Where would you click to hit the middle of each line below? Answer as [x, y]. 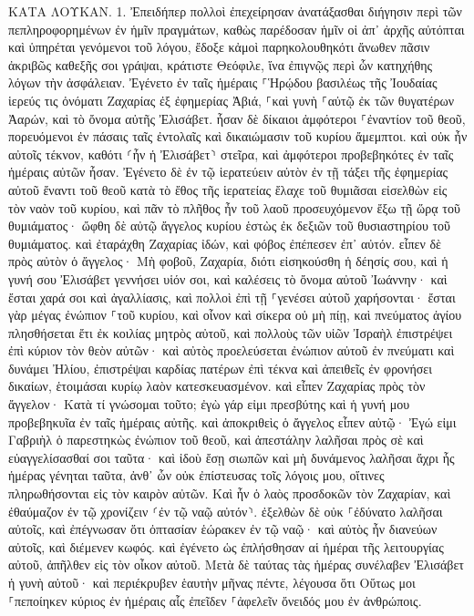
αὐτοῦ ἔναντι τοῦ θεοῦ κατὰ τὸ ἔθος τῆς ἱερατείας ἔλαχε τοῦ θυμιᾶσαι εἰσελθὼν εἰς [228, 189]
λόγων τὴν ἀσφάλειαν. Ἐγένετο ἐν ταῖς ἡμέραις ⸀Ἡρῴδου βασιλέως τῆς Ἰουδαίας [223, 82]
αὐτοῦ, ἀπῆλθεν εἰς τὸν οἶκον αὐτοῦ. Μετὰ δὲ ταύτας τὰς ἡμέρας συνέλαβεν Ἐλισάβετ [236, 565]
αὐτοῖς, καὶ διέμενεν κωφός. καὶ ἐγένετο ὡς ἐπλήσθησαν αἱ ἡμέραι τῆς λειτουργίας [226, 546]
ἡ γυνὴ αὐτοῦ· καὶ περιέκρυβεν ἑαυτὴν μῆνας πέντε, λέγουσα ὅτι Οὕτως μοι [212, 582]
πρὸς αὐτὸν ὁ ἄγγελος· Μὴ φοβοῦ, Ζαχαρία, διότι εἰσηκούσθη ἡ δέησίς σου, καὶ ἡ [228, 261]
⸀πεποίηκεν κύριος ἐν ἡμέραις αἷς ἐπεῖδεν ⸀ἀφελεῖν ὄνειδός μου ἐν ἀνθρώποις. [215, 600]
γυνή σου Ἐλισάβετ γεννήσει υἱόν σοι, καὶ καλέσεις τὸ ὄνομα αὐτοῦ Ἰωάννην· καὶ [228, 278]
